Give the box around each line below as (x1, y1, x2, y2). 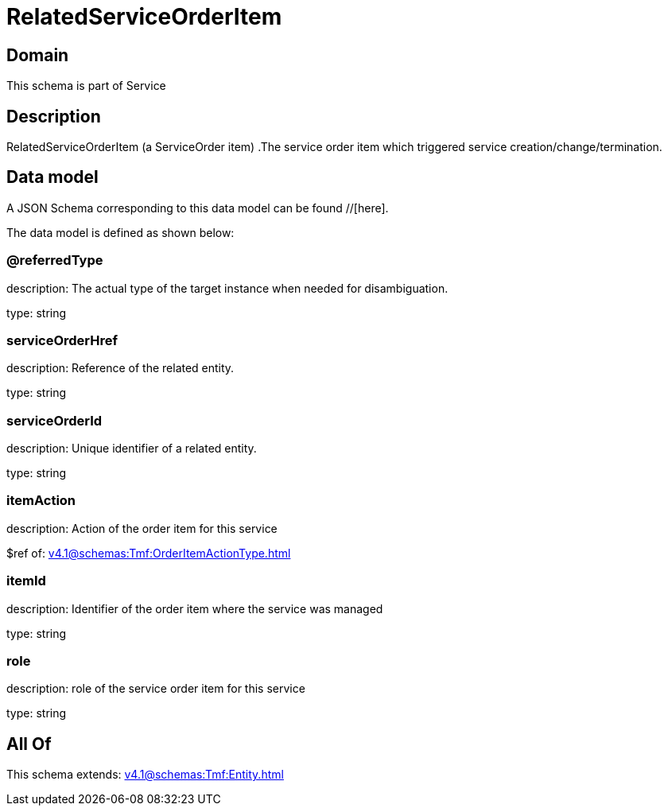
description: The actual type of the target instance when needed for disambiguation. (6, 281, 449, 295)
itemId (6, 573, 46, 589)
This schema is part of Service (6, 79, 166, 93)
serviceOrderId (6, 412, 103, 429)
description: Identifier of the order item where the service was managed (6, 601, 383, 616)
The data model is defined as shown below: (6, 225, 235, 239)
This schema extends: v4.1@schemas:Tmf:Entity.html (6, 767, 284, 782)
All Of (6, 733, 52, 754)
